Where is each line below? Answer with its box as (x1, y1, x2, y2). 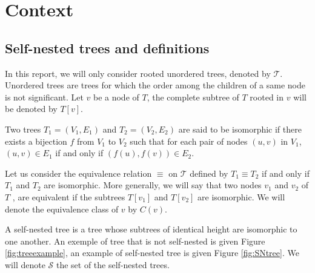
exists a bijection (5, 134, 67, 147)
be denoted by (5, 102, 58, 115)
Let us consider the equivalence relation (5, 166, 152, 179)
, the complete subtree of (147, 90, 239, 103)
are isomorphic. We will (197, 190, 285, 203)
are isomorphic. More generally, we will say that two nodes (44, 179, 262, 191)
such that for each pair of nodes (130, 134, 248, 147)
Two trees (5, 122, 41, 135)
